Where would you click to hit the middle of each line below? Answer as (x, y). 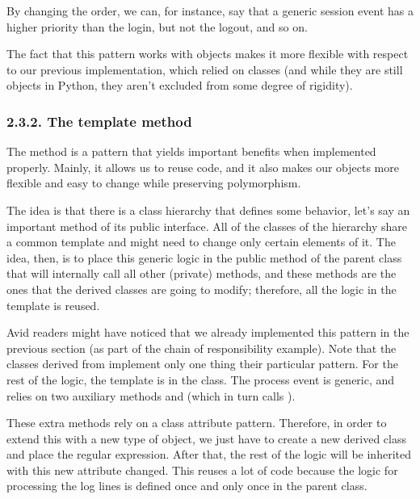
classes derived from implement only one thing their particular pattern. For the (202, 364)
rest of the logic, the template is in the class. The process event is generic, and (201, 379)
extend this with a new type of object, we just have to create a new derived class (206, 438)
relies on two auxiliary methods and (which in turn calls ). (151, 395)
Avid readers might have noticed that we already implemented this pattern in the (208, 332)
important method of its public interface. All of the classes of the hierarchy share (207, 226)
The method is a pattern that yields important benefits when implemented (191, 151)
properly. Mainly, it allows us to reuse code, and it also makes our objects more (203, 167)
